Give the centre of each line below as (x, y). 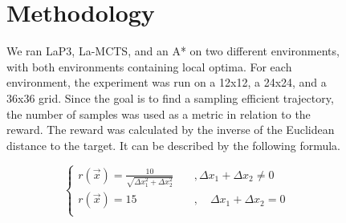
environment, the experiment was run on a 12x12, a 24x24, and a (167, 82)
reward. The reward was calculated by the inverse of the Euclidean (171, 130)
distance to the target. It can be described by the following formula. (173, 145)
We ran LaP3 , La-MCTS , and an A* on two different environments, (173, 51)
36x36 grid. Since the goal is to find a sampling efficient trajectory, (170, 97)
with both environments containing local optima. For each (149, 66)
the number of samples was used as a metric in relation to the (159, 114)
